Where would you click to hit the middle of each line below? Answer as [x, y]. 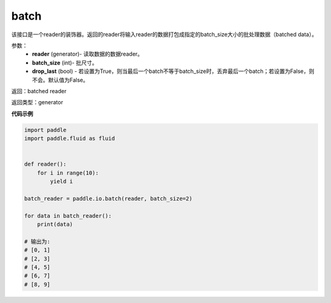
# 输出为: [37, 241]
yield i [62, 181]
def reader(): [45, 164]
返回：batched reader [39, 91]
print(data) [55, 224]
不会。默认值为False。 [60, 80]
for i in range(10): [68, 173]
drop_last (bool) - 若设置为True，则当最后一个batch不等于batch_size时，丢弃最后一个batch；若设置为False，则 [173, 71]
